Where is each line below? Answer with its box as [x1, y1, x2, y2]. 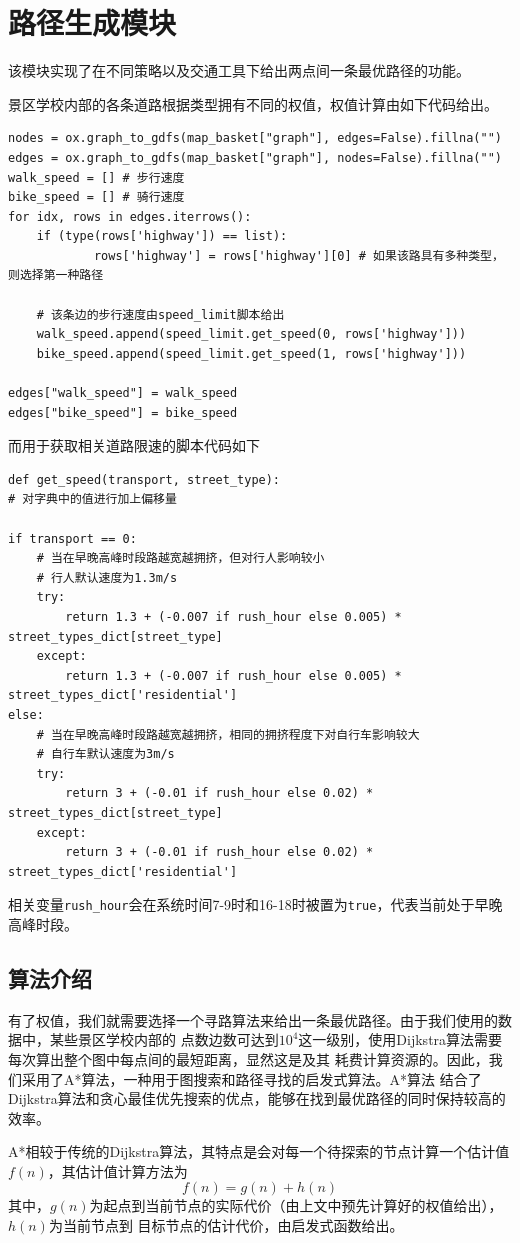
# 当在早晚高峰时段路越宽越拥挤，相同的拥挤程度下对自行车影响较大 [36, 727, 420, 742]
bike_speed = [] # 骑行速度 [8, 190, 185, 205]
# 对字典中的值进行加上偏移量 [8, 492, 177, 507]
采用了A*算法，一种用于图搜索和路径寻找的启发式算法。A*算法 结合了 [21, 1068, 482, 1089]
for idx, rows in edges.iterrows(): [8, 209, 252, 224]
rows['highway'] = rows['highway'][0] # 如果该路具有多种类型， [93, 248, 504, 263]
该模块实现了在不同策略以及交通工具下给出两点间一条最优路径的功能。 [8, 60, 470, 81]
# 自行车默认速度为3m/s [36, 747, 175, 762]
